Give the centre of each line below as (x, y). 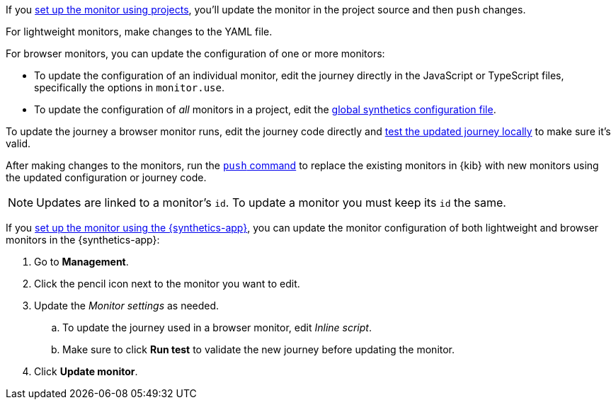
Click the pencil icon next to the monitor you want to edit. (167, 284)
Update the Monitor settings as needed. (127, 306)
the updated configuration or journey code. (106, 177)
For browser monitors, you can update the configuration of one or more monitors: (195, 53)
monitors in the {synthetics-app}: (83, 240)
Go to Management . (81, 262)
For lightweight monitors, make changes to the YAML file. (139, 32)
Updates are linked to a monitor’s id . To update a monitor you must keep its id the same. (271, 202)
